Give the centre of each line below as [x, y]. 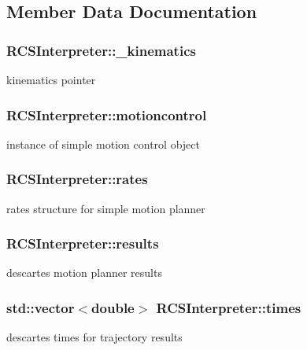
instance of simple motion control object [103, 144]
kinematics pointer [51, 79]
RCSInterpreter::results [83, 243]
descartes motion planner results [84, 273]
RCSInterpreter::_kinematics [101, 50]
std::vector [41, 307]
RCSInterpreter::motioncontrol [107, 114]
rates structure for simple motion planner [106, 208]
